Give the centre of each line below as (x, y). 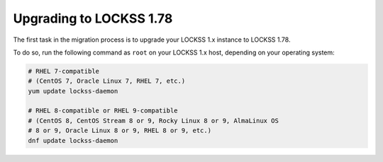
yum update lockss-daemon (73, 91)
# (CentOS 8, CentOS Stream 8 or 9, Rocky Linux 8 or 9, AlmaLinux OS (154, 121)
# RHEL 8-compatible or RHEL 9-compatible (103, 111)
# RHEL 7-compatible (63, 71)
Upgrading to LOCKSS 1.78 (93, 18)
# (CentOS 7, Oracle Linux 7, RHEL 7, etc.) (107, 81)
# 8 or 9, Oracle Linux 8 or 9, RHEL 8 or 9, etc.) (120, 131)
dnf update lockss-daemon (73, 140)
